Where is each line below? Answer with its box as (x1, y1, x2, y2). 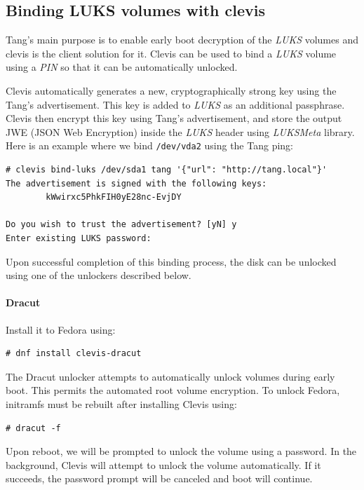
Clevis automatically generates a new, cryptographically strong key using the (6, 83, 337, 97)
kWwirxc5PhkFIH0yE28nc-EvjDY (46, 192, 182, 203)
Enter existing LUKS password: (6, 233, 151, 243)
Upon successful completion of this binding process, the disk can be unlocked (6, 254, 337, 268)
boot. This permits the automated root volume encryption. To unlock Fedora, (6, 383, 340, 397)
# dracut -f (6, 423, 61, 433)
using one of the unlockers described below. (6, 268, 191, 283)
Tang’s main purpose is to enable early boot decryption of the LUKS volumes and (6, 32, 358, 47)
